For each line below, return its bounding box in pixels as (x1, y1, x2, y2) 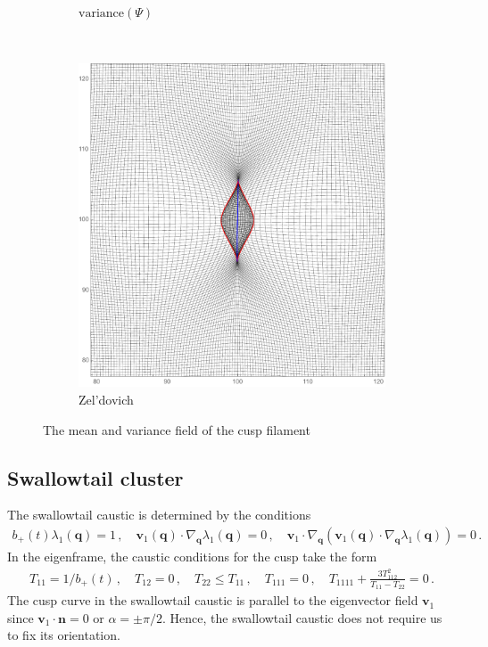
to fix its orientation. (7, 626, 120, 644)
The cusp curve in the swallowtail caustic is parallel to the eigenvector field (7, 591, 418, 610)
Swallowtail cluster (7, 463, 184, 491)
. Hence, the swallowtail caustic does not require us (161, 608, 443, 627)
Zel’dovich (79, 389, 134, 408)
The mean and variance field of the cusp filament (43, 420, 310, 438)
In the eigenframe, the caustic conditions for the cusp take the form (7, 546, 377, 565)
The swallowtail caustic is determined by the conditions (7, 505, 311, 524)
